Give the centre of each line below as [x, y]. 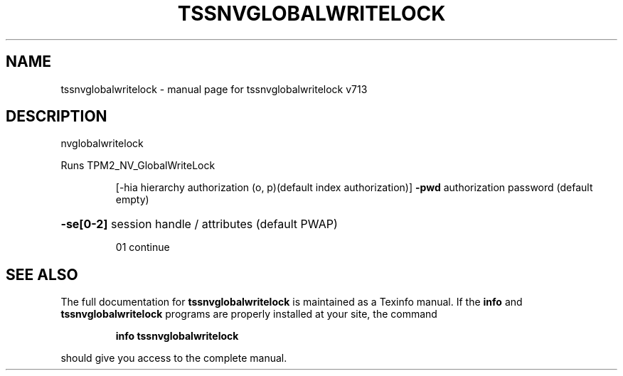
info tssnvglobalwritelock [177, 336]
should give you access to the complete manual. [174, 358]
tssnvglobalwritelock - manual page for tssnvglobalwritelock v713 [214, 89]
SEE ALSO [42, 274]
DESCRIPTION [57, 117]
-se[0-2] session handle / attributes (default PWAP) [199, 224]
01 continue [143, 247]
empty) [132, 200]
